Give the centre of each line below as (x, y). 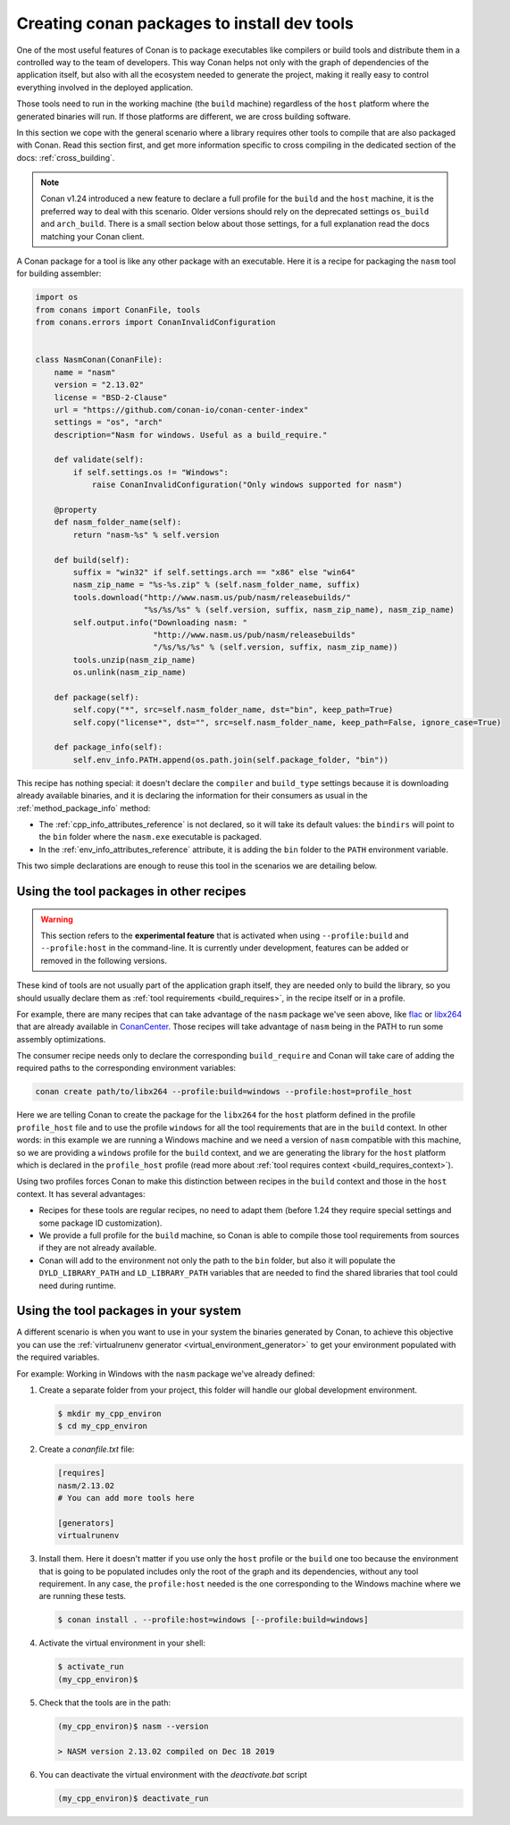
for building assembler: (59, 273)
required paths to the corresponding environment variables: (126, 1068)
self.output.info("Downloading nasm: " (160, 622)
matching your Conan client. (92, 236)
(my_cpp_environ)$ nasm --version (133, 1726)
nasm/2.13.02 (86, 1486)
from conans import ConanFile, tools (118, 310)
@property (75, 510)
